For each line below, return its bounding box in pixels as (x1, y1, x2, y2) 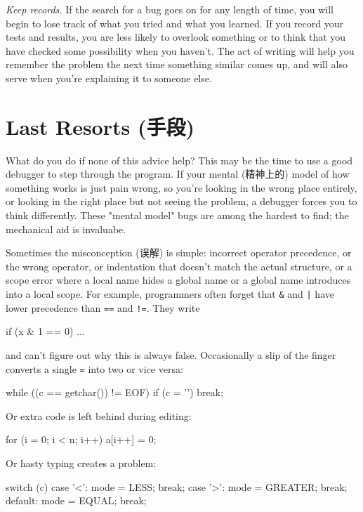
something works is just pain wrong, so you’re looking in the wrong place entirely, (6, 180, 357, 195)
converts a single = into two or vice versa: (6, 361, 183, 376)
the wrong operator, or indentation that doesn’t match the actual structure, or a (6, 258, 352, 273)
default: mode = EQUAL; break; (6, 493, 147, 508)
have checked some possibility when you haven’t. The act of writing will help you (6, 43, 355, 58)
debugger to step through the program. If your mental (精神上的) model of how (6, 166, 350, 181)
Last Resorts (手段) (6, 112, 194, 140)
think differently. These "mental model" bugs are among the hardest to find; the (6, 208, 349, 223)
